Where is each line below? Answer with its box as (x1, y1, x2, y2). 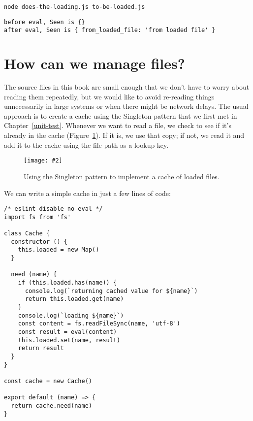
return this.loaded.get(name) (25, 295, 124, 303)
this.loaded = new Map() (18, 246, 99, 254)
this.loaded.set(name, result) (18, 336, 121, 344)
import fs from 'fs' (4, 213, 71, 221)
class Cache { (4, 230, 50, 237)
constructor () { (11, 238, 67, 245)
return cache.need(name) (11, 402, 92, 409)
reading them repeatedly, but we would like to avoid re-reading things (4, 91, 215, 101)
